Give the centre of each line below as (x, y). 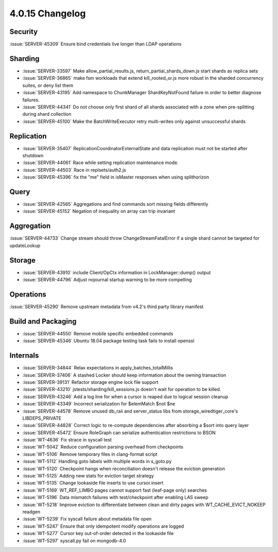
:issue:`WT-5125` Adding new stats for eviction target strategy (88, 476)
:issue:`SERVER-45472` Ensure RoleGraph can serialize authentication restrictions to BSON (119, 433)
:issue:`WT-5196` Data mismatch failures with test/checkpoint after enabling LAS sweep (115, 497)
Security (24, 32)
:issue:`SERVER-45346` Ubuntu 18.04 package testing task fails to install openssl (108, 341)
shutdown (33, 155)
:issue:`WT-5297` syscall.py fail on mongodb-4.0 (74, 541)
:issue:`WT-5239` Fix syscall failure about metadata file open (87, 519)
